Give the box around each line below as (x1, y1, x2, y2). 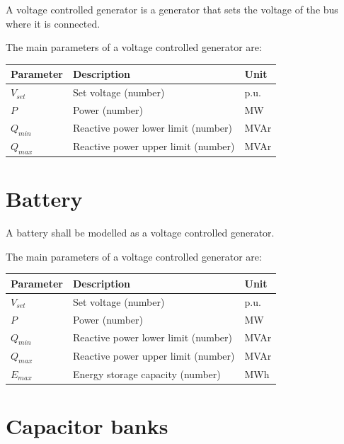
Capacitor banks (6, 411, 168, 440)
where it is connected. (6, 16, 101, 30)
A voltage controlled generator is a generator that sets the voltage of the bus (6, 2, 338, 16)
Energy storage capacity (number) (72, 366, 221, 381)
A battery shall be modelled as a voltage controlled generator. (6, 225, 275, 240)
